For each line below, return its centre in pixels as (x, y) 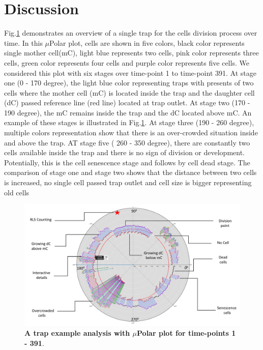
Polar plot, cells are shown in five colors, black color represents (147, 42)
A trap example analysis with (77, 333)
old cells (17, 192)
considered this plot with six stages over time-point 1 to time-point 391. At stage (130, 72)
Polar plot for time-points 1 (186, 333)
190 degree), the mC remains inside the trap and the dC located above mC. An (128, 112)
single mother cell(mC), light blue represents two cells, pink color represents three (131, 53)
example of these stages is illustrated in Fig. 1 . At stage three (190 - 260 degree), (129, 122)
